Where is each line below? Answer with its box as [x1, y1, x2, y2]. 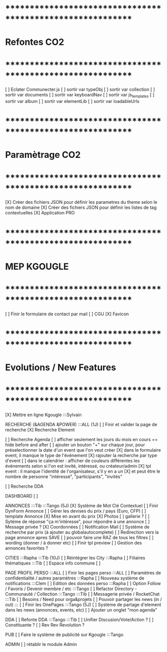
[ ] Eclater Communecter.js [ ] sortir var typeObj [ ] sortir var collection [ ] [5, 86, 156, 92]
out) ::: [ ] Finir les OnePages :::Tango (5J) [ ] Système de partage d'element [5, 602, 162, 608]
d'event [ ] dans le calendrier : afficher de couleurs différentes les [5, 458, 140, 464]
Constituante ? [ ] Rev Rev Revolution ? [5, 622, 85, 628]
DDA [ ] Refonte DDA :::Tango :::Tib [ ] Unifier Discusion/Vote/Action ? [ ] [5, 617, 154, 623]
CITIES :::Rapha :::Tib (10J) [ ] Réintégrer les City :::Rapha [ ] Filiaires [5, 555, 146, 561]
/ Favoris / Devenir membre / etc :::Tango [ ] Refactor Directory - [5, 586, 137, 592]
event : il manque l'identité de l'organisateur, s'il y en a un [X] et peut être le [5, 468, 161, 475]
